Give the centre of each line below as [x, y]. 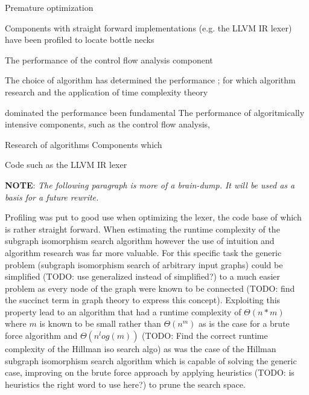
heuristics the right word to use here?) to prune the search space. [125, 384]
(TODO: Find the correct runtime [205, 336]
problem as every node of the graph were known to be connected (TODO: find [150, 288]
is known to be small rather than [100, 323]
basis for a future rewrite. [52, 197]
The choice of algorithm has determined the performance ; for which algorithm [150, 80]
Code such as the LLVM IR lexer [66, 165]
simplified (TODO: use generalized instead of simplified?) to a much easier [143, 276]
